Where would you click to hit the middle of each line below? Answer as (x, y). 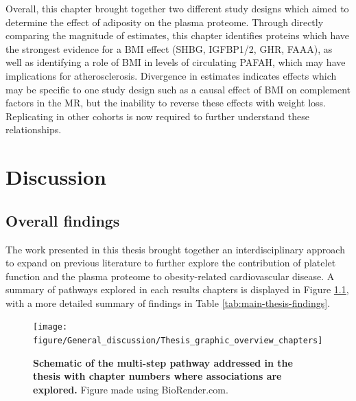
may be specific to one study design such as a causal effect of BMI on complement (178, 89)
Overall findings (63, 220)
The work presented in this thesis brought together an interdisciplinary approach (175, 249)
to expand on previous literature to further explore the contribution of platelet (171, 263)
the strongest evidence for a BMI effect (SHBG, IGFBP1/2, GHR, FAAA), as (169, 48)
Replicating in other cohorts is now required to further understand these (157, 116)
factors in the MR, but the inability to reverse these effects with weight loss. (166, 103)
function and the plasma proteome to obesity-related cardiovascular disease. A (170, 276)
